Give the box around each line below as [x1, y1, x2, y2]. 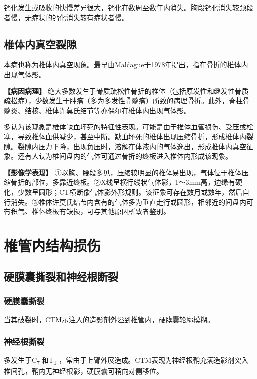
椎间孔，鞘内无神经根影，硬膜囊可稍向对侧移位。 [4, 366, 163, 376]
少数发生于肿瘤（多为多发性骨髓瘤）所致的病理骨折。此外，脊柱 [35, 95, 243, 106]
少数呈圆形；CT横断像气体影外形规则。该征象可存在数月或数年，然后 [17, 186, 243, 197]
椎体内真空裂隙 [4, 36, 77, 51]
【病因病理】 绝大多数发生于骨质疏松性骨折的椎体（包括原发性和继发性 [4, 85, 235, 96]
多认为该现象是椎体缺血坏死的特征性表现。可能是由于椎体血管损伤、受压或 [4, 122, 246, 132]
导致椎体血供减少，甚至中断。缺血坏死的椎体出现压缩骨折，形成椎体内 [17, 131, 246, 141]
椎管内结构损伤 [4, 235, 101, 255]
